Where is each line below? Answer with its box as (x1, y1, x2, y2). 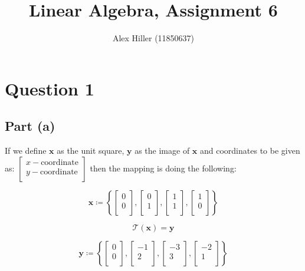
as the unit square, (57, 144, 124, 157)
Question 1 (5, 76, 94, 100)
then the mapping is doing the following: (90, 161, 237, 174)
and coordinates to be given (200, 144, 300, 157)
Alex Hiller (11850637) (112, 32, 195, 44)
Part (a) (5, 117, 55, 135)
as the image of (135, 144, 190, 157)
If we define (5, 144, 47, 157)
